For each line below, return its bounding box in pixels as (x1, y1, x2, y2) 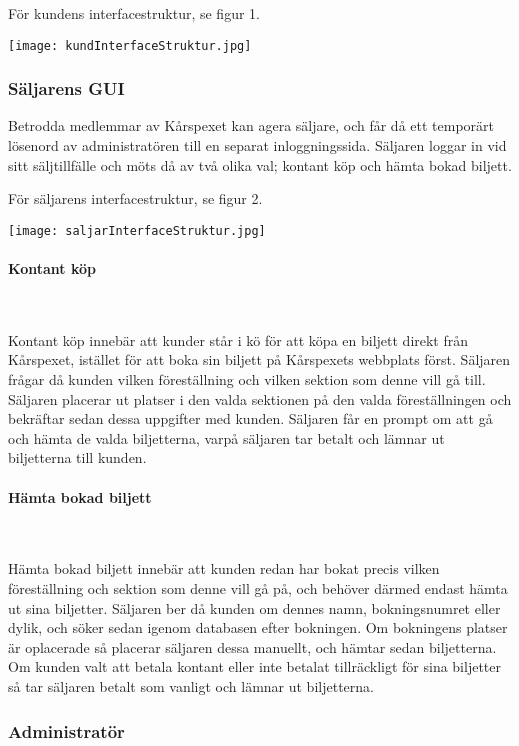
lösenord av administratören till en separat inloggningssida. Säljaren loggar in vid (8, 135, 507, 156)
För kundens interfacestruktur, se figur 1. (8, 3, 260, 23)
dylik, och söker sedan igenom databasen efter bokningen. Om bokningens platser (8, 617, 508, 638)
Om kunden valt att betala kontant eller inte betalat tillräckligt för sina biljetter (8, 656, 501, 677)
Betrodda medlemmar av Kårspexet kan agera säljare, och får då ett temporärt (8, 115, 494, 136)
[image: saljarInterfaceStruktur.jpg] (8, 223, 266, 238)
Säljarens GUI (8, 76, 125, 101)
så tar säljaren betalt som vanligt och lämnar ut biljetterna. (8, 676, 374, 696)
